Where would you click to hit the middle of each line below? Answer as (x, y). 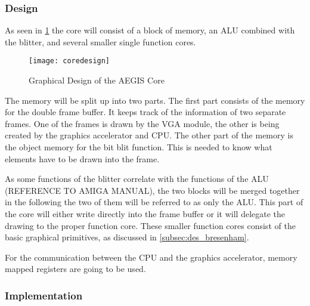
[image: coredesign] (69, 61)
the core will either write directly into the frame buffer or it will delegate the (145, 214)
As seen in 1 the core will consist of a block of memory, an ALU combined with (150, 30)
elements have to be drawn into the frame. (82, 158)
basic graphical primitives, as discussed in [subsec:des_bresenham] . (127, 237)
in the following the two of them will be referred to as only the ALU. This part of (154, 202)
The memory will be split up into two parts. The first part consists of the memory (155, 100)
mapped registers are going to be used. (75, 269)
